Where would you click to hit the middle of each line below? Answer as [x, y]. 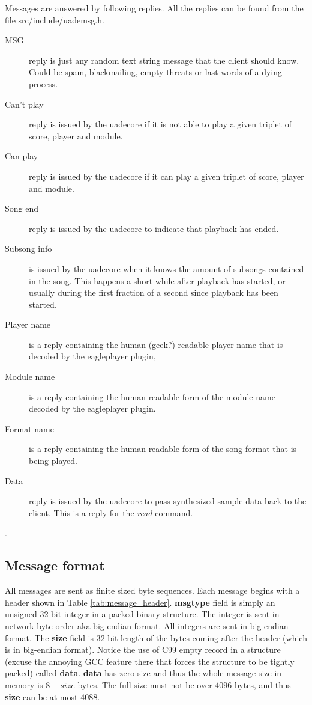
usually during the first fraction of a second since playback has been [154, 292]
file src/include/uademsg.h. [55, 20]
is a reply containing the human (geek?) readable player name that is [156, 344]
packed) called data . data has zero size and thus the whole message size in [143, 673]
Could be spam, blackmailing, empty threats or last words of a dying [155, 72]
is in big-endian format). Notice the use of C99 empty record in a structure [143, 649]
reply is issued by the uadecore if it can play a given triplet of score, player [166, 176]
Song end [22, 208]
